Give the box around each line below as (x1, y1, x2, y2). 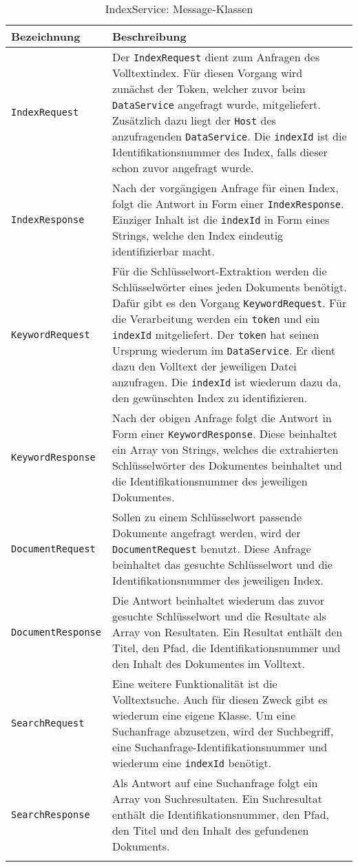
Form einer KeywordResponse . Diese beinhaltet (112, 426, 337, 441)
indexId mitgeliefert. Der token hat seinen (112, 326, 319, 342)
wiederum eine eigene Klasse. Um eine (112, 707, 296, 723)
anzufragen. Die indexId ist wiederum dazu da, (112, 374, 341, 390)
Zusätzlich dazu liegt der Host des (112, 112, 276, 128)
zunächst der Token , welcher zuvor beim (112, 81, 306, 96)
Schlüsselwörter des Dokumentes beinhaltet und (112, 457, 342, 473)
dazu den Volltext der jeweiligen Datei (112, 358, 297, 374)
